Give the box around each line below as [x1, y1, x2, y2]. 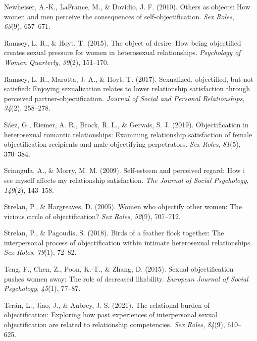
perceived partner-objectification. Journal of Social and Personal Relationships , [4, 93, 245, 103]
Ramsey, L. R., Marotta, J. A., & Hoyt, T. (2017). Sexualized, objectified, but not [4, 73, 254, 84]
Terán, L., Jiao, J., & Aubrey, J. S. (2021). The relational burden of [4, 299, 210, 310]
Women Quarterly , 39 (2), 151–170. [4, 57, 109, 67]
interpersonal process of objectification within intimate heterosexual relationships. [4, 237, 252, 247]
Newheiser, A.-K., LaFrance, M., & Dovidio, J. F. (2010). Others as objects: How [4, 1, 251, 11]
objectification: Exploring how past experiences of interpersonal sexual [4, 309, 217, 320]
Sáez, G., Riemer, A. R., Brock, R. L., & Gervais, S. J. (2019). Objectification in [4, 119, 249, 129]
